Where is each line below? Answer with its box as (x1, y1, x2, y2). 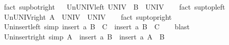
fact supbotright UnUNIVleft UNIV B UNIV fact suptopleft (4, 2, 225, 12)
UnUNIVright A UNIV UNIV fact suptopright (4, 11, 172, 22)
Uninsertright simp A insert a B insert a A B (4, 31, 165, 41)
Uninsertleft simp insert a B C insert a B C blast (4, 21, 190, 32)
